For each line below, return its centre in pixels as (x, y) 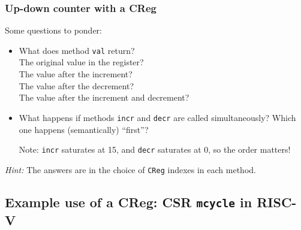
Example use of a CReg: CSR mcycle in (129, 202)
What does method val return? (77, 50)
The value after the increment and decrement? (104, 97)
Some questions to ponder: (53, 30)
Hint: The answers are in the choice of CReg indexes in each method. (130, 169)
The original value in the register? (81, 62)
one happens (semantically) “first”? (84, 129)
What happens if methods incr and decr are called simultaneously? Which (157, 117)
